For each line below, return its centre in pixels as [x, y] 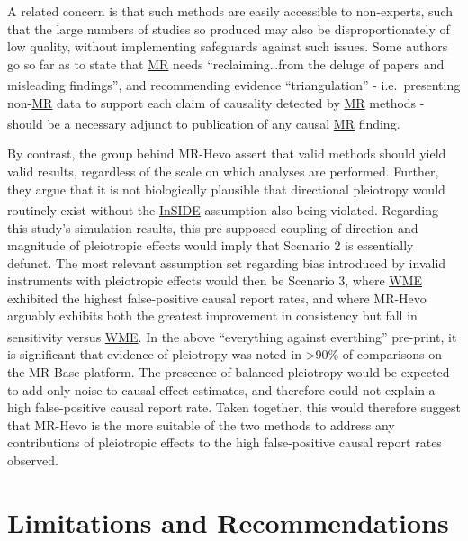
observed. [33, 460]
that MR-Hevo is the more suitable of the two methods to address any [201, 424]
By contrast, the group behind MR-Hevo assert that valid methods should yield [227, 153]
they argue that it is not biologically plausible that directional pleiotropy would [226, 189]
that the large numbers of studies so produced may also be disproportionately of [229, 28]
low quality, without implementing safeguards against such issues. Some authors [228, 46]
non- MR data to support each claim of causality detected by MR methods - [216, 102]
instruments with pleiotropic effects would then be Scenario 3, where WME [215, 280]
